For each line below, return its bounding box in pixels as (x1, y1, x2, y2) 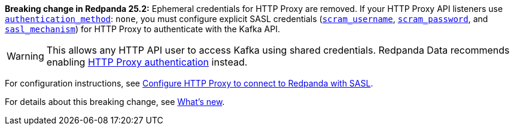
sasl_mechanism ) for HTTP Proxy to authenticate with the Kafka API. (5, 24, 280, 34)
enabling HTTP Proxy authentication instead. (46, 56, 248, 68)
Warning (7, 50, 44, 62)
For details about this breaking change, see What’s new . (5, 97, 225, 107)
